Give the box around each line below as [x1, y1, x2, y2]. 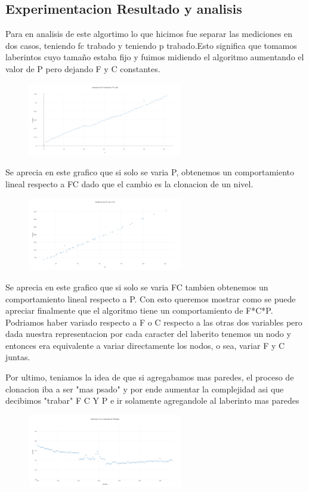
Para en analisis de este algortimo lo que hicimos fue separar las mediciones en [5, 27, 293, 40]
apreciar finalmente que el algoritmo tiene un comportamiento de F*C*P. [5, 304, 273, 317]
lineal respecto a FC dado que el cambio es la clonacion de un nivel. [5, 177, 254, 190]
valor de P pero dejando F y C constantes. [5, 62, 160, 75]
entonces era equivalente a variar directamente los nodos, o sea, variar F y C [5, 339, 285, 351]
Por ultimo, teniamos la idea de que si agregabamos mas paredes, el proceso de [5, 371, 294, 383]
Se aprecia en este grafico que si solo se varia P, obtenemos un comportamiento [5, 166, 295, 178]
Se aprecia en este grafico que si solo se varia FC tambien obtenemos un [5, 280, 268, 293]
